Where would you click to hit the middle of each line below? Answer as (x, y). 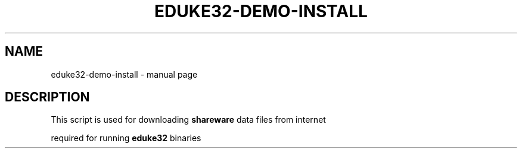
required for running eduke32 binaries (126, 138)
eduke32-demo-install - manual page (124, 74)
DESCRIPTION (47, 97)
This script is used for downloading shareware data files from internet (188, 120)
